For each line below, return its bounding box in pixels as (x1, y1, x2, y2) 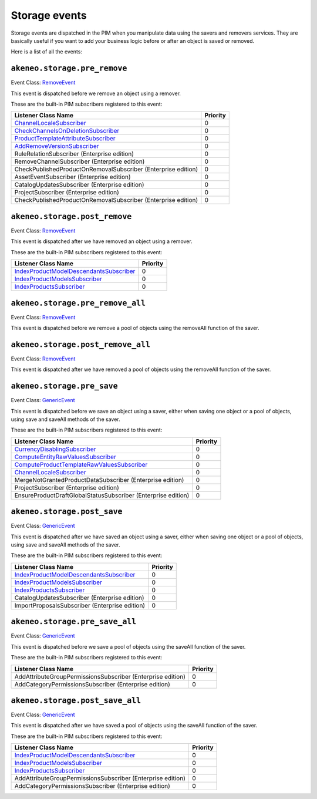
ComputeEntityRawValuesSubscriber (14, 453, 117, 461)
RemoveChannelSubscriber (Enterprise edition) (14, 157, 145, 166)
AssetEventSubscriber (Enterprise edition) (14, 173, 131, 181)
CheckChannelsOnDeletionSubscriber (14, 127, 120, 135)
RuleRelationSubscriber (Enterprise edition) (14, 150, 134, 158)
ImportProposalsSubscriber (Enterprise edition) (14, 601, 146, 609)
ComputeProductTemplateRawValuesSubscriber (14, 460, 148, 468)
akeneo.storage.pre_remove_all (11, 298, 146, 308)
